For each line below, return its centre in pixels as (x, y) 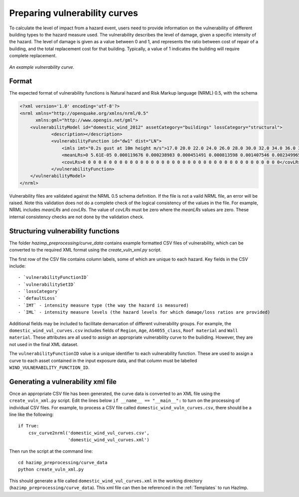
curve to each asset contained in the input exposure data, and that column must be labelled (103, 361)
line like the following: (32, 415)
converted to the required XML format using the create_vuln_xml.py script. (85, 250)
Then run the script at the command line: (51, 451)
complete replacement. (33, 56)
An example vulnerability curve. (42, 67)
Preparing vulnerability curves (74, 13)
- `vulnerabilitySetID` (47, 284)
